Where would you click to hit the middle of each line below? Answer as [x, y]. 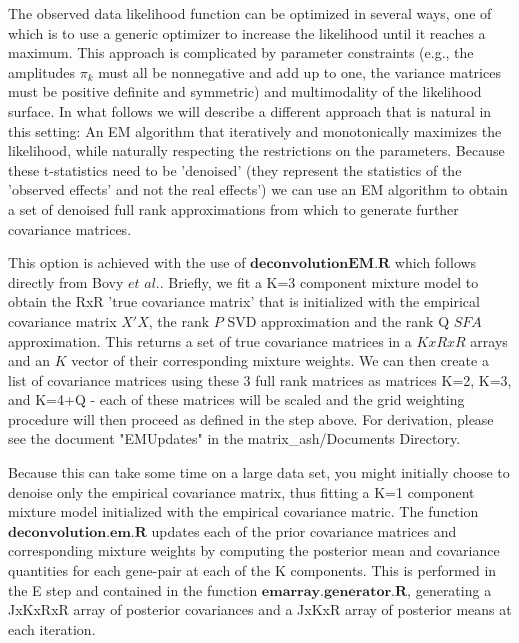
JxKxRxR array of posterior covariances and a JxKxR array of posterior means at [260, 609]
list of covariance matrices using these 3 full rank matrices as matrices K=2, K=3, [260, 379]
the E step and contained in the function [133, 589]
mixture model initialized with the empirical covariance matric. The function [243, 511]
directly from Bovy [66, 281]
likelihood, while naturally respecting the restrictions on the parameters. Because [256, 150]
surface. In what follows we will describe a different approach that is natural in [250, 110]
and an [29, 360]
